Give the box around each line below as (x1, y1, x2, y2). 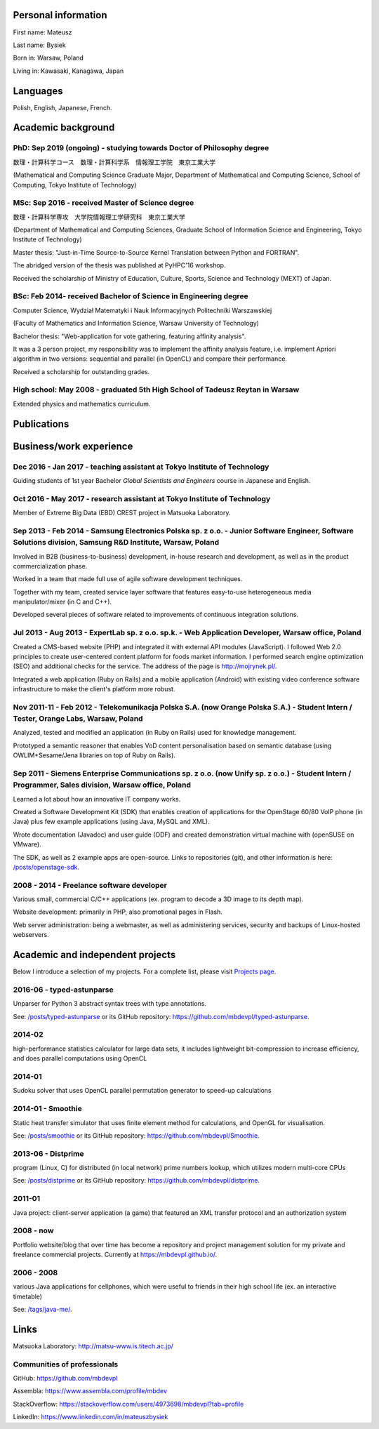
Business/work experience (13, 440, 133, 452)
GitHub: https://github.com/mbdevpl (13, 1374, 118, 1383)
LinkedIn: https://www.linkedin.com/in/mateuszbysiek (13, 1413, 168, 1421)
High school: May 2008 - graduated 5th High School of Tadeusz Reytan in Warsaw (13, 385, 300, 394)
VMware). (13, 840, 41, 849)
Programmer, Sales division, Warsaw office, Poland (13, 780, 192, 790)
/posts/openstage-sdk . (13, 863, 80, 871)
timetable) (13, 1292, 42, 1301)
